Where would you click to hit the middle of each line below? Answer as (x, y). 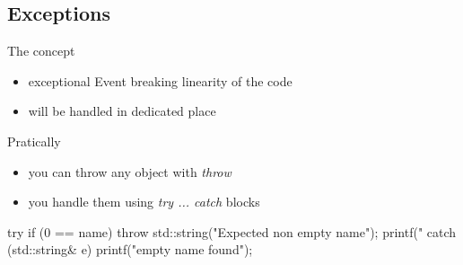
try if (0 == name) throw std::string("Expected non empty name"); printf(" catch (232, 231)
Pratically (34, 141)
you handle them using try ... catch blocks (144, 202)
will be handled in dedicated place (122, 111)
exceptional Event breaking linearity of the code (160, 80)
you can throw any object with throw (130, 171)
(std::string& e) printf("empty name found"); (130, 249)
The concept (41, 51)
